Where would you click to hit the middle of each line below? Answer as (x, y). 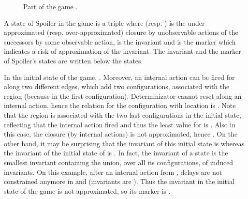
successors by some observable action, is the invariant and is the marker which (120, 41)
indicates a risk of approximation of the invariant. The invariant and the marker (123, 51)
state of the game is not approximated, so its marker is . (87, 191)
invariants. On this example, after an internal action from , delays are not (113, 172)
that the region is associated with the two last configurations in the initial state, (123, 115)
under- (197, 23)
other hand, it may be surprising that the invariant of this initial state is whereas (124, 143)
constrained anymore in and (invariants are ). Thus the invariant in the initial (119, 181)
